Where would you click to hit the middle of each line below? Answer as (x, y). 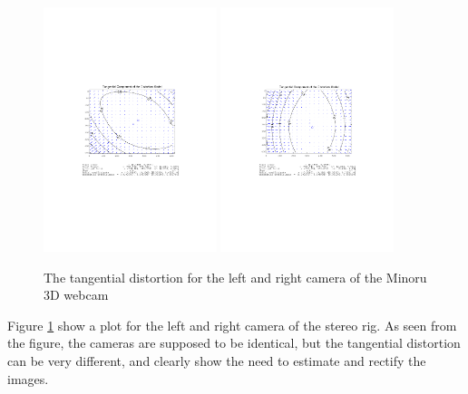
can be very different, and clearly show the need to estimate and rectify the (217, 360)
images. (28, 378)
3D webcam (76, 295)
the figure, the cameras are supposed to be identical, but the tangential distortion (234, 343)
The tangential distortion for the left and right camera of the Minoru (235, 277)
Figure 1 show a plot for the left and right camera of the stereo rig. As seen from (232, 325)
